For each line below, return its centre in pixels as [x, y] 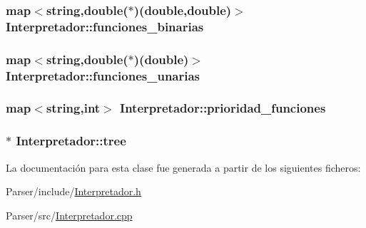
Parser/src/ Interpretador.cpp [69, 215]
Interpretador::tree [71, 141]
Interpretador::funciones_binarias [105, 26]
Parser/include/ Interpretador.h [73, 191]
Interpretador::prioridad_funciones [223, 108]
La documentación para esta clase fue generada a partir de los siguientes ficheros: [183, 167]
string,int [73, 108]
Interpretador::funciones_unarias [103, 75]
